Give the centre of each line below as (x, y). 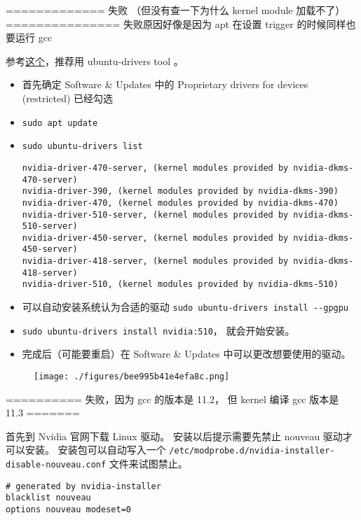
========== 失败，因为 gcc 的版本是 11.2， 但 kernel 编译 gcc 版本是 (172, 399)
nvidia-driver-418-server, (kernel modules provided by (155, 261)
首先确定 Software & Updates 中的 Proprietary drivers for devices (165, 84)
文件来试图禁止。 (148, 464)
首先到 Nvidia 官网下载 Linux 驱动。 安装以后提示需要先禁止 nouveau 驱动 (174, 436)
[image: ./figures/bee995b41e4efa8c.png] (132, 377)
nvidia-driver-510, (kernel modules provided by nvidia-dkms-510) (180, 284)
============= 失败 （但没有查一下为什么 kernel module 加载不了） (176, 10)
